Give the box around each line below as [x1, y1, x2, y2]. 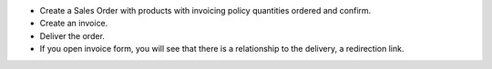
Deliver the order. [39, 30, 105, 41]
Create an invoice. [39, 18, 108, 29]
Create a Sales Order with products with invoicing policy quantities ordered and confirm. [39, 5, 372, 15]
